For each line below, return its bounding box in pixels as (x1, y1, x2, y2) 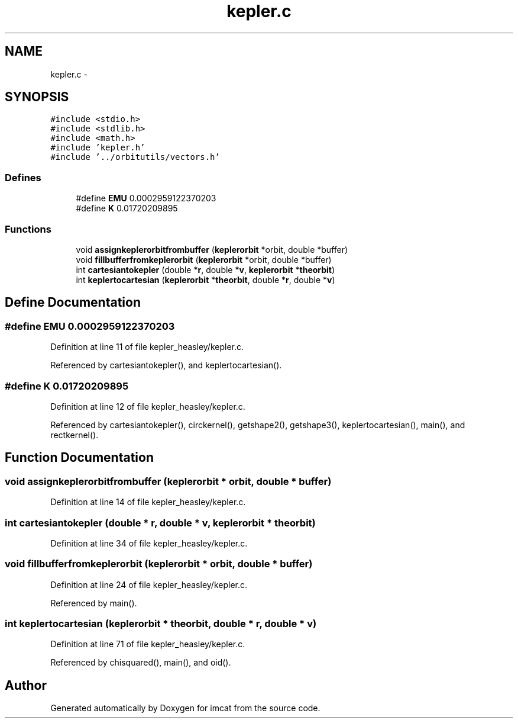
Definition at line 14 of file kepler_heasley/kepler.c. (50, 497, 246, 507)
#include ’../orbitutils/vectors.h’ (50, 152, 220, 162)
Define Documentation (5, 295, 141, 310)
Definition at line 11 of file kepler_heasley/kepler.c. (50, 342, 244, 352)
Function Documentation (5, 450, 154, 465)
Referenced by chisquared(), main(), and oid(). (50, 657, 231, 668)
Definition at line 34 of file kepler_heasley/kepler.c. (50, 538, 248, 548)
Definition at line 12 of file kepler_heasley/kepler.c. (50, 401, 245, 412)
